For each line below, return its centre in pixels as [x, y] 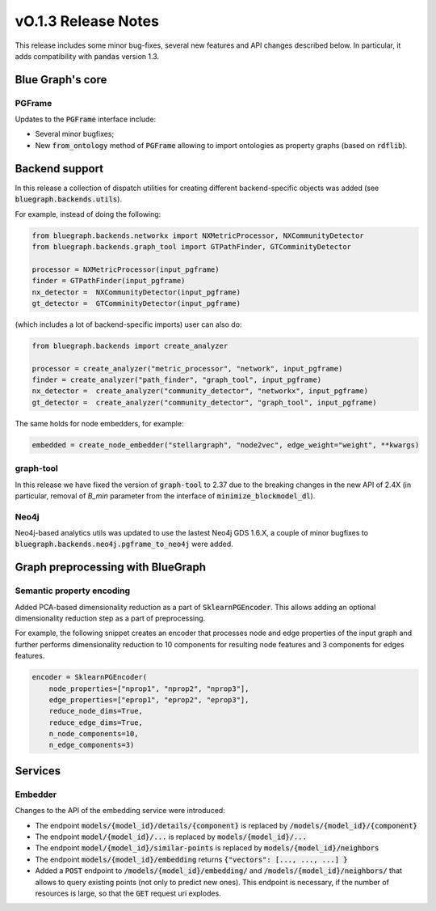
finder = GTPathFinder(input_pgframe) [109, 281]
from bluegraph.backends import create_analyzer [130, 345]
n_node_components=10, [94, 734]
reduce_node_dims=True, [96, 711]
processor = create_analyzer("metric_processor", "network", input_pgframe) [187, 369]
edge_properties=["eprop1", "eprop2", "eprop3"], [149, 699]
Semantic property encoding [73, 591]
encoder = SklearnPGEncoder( [90, 677]
